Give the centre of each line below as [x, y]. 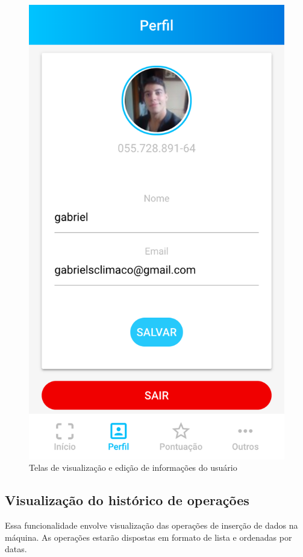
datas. [16, 549]
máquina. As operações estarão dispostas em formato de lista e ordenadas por [148, 537]
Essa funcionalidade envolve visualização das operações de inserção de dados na [151, 525]
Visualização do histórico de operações [127, 500]
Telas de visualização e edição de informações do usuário [133, 467]
